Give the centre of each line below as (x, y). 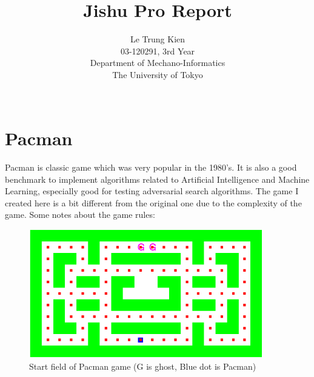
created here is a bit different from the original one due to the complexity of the (153, 202)
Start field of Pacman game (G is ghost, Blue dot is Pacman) (143, 366)
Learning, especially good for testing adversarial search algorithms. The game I (152, 191)
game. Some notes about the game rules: (80, 215)
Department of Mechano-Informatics (158, 63)
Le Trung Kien (158, 39)
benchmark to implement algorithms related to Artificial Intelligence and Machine (157, 179)
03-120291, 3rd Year (158, 51)
